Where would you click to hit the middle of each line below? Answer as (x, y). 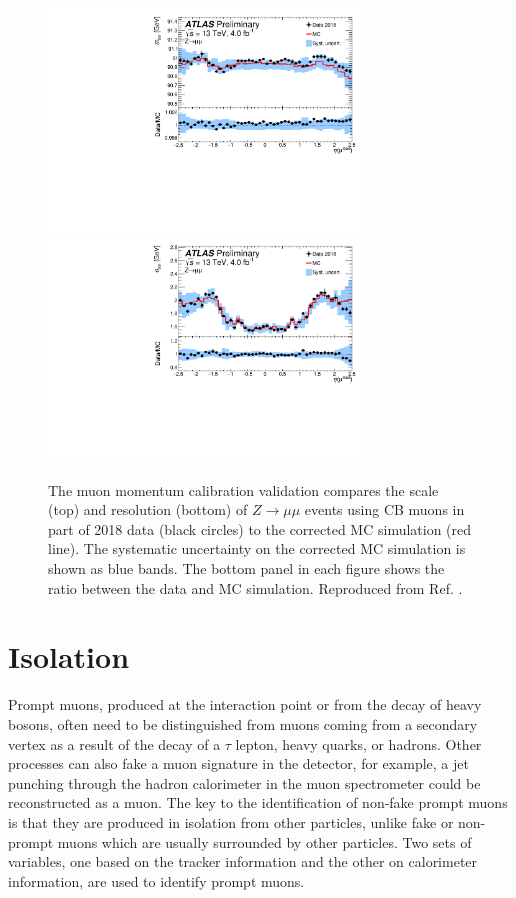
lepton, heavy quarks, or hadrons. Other (358, 743)
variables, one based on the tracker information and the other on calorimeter (243, 861)
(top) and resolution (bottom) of (148, 509)
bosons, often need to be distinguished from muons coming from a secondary (243, 723)
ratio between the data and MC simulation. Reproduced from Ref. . (255, 587)
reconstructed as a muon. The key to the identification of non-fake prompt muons (258, 802)
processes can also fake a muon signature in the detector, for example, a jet (238, 763)
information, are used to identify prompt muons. (156, 880)
